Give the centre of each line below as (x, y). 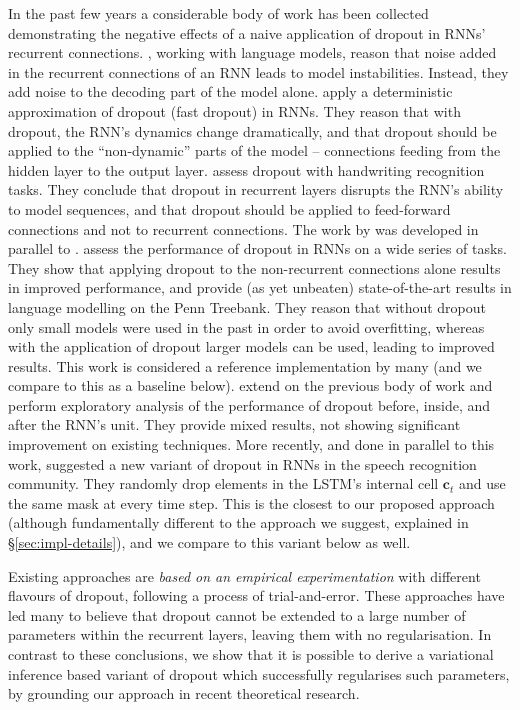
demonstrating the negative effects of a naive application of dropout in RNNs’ (247, 32)
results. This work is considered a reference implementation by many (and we (245, 365)
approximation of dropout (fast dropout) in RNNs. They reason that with (234, 110)
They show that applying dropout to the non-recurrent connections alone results (254, 267)
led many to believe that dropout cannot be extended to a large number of (237, 614)
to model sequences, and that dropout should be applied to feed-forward (229, 208)
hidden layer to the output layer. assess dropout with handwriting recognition (246, 169)
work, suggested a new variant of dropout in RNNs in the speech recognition (242, 463)
